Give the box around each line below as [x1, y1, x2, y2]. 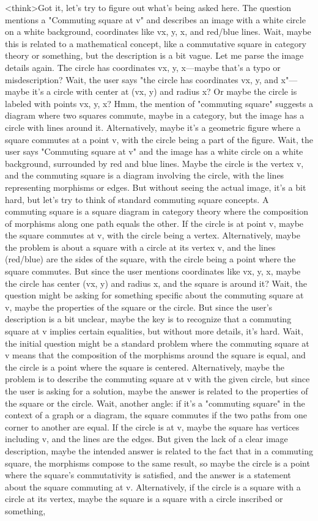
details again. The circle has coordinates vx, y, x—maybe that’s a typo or [5, 61, 281, 73]
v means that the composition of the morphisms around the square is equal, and [5, 349, 306, 361]
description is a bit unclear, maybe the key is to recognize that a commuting [5, 312, 292, 325]
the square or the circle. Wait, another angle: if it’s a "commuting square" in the [5, 396, 305, 409]
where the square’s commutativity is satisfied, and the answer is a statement [5, 468, 291, 481]
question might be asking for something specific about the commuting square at [5, 289, 304, 301]
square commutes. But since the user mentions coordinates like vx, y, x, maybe [5, 265, 301, 278]
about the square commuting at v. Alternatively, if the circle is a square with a [5, 480, 301, 493]
